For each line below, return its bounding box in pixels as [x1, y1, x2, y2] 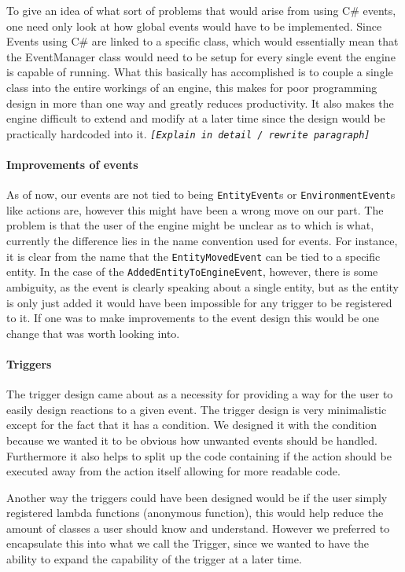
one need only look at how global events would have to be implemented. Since [6, 17, 382, 34]
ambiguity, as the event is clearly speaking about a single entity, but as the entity [6, 278, 399, 295]
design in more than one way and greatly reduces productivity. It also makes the [6, 94, 394, 111]
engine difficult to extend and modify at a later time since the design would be [6, 110, 385, 126]
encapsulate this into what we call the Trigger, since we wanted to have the [6, 535, 370, 552]
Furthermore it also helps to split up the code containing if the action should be [6, 447, 392, 464]
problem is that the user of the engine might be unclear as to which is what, [6, 217, 374, 233]
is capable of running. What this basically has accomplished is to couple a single [6, 64, 393, 80]
